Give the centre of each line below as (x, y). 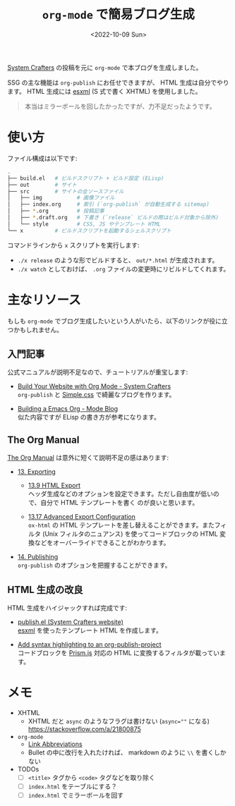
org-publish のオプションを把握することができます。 (94, 566)
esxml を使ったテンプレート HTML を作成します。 (90, 630)
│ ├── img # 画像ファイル (61, 198)
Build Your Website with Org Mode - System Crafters (94, 386)
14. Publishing (38, 557)
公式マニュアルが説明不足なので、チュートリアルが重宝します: (98, 372)
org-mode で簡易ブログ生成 (119, 14)
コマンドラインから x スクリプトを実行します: (73, 245)
